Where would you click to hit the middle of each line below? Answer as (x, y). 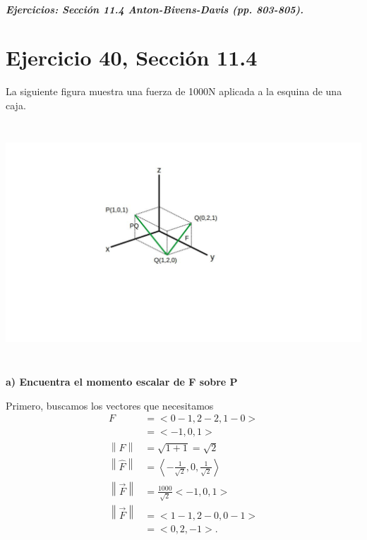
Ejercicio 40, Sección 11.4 (132, 57)
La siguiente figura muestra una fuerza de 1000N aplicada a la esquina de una (174, 91)
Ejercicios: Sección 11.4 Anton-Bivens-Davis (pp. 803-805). (155, 9)
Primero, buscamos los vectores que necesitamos (110, 405)
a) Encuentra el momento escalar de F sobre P (122, 382)
